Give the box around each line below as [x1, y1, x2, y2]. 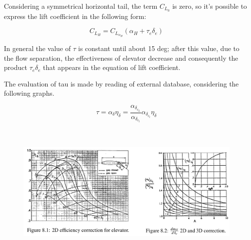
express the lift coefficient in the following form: [4, 11, 146, 21]
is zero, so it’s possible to [172, 1, 247, 11]
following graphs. [4, 88, 54, 98]
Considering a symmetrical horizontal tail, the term [4, 1, 158, 11]
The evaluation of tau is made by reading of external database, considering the [4, 78, 239, 88]
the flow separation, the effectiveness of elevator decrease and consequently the [4, 52, 238, 63]
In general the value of [4, 43, 71, 53]
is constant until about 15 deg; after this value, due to [78, 43, 239, 53]
